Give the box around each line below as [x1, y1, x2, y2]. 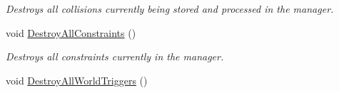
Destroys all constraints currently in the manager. [6, 49, 224, 64]
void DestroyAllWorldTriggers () [6, 72, 148, 87]
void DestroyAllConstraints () [6, 25, 136, 40]
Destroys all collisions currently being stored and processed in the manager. [6, 1, 334, 16]
